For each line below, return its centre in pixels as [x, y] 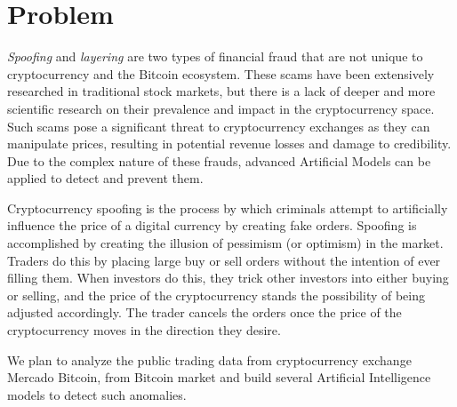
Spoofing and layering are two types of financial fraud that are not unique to [215, 56]
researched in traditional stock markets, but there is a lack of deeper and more [221, 91]
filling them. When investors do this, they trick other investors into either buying [228, 278]
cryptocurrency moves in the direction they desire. [144, 330]
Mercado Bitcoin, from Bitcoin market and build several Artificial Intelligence [219, 377]
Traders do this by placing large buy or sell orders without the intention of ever [224, 260]
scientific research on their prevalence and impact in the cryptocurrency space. [221, 108]
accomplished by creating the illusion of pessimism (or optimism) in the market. [225, 243]
